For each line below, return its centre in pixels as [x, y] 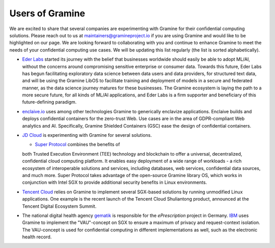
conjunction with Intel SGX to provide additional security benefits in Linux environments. [115, 182]
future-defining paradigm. [49, 102]
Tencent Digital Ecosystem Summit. [59, 206]
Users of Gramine [47, 13]
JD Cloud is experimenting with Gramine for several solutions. [87, 135]
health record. [37, 237]
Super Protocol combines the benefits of [77, 144]
